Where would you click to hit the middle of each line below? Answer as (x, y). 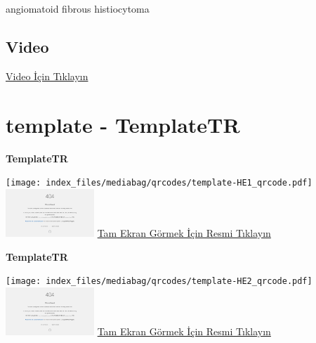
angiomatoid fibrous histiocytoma (78, 8)
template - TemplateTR (123, 124)
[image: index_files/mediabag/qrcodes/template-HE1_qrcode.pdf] (159, 183)
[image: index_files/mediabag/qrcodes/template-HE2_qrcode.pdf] (159, 281)
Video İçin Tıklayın (47, 76)
